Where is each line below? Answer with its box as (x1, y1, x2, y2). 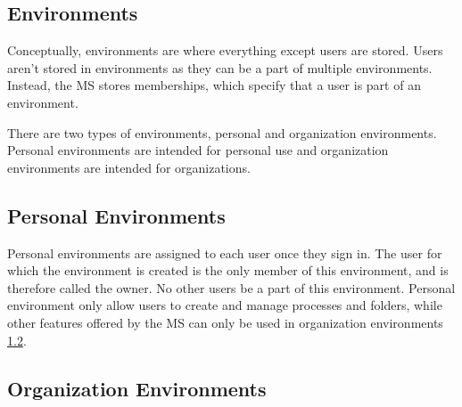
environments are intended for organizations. (7, 158, 251, 176)
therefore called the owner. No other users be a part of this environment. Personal (7, 278, 456, 297)
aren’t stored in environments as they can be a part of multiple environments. (7, 58, 433, 77)
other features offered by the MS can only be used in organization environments (7, 313, 443, 331)
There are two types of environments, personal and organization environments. (7, 123, 437, 142)
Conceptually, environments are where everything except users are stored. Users (7, 41, 443, 60)
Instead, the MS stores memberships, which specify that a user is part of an (7, 76, 421, 94)
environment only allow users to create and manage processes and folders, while (7, 296, 442, 314)
